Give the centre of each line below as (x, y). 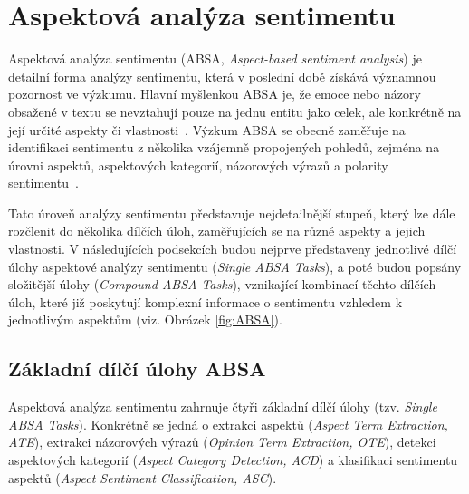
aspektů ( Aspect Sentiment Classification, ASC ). (143, 477)
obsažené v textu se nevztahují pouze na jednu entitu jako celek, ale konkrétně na (235, 111)
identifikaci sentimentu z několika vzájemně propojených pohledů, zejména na (224, 147)
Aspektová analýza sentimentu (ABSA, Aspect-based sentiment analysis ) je (215, 58)
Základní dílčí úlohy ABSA (137, 368)
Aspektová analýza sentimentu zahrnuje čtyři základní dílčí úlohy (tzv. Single (223, 407)
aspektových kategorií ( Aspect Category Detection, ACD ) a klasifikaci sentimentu (233, 460)
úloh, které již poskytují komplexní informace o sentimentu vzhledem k (206, 301)
